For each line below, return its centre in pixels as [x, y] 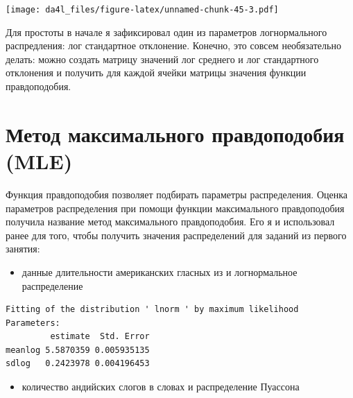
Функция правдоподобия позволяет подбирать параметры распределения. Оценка [177, 194]
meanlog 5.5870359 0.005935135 [78, 350]
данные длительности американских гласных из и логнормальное [160, 271]
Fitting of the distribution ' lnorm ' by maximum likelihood [152, 310]
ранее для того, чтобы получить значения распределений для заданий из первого [176, 235]
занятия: [23, 249]
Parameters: [33, 323]
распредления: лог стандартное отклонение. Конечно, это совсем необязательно [173, 45]
